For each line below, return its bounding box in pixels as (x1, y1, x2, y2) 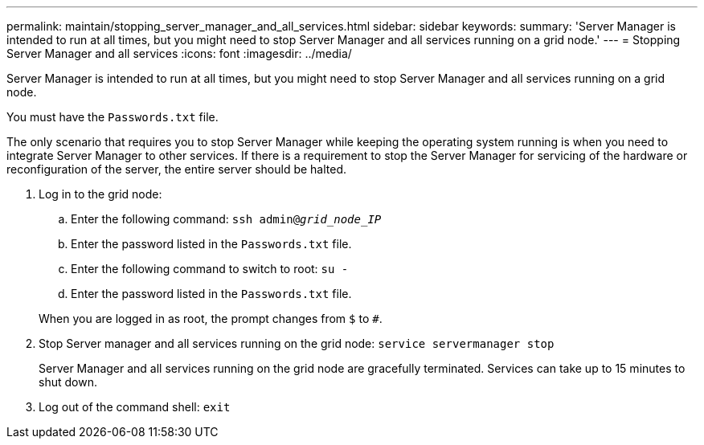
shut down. (39, 375, 97, 389)
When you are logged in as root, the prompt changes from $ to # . (39, 312, 383, 325)
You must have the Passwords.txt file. (6, 110, 219, 124)
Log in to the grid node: (39, 187, 162, 201)
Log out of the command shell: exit (39, 400, 231, 414)
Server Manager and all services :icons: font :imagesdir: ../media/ (6, 47, 352, 60)
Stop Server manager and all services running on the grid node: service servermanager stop (39, 337, 555, 350)
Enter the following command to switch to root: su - (71, 262, 349, 276)
